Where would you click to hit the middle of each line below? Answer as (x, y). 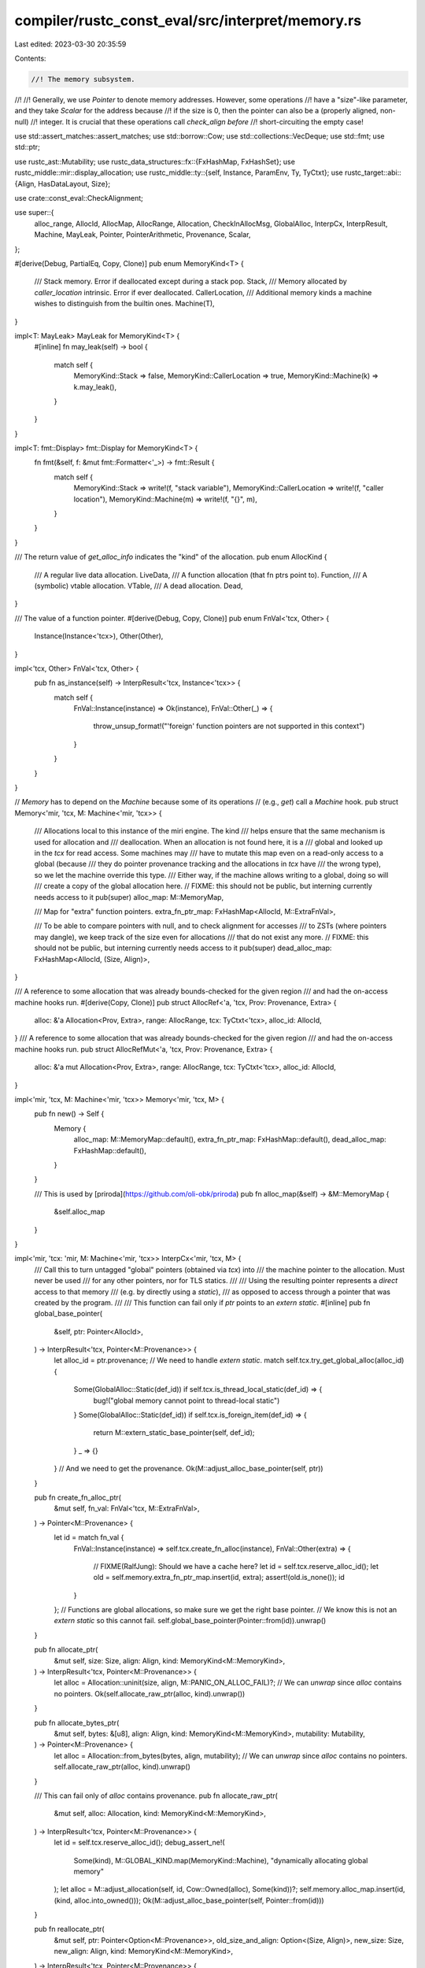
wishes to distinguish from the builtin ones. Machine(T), (125, 304)
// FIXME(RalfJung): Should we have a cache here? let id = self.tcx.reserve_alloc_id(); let (236, 1566)
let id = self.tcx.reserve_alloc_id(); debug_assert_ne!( (139, 1843)
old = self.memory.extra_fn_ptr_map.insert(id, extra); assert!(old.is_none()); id (219, 1578)
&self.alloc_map (79, 1212)
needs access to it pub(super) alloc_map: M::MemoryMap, (129, 897)
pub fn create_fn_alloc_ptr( (78, 1497)
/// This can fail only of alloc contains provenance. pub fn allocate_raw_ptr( (156, 1796)
